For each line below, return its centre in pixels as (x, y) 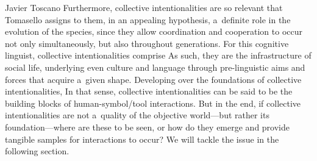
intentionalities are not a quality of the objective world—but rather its (137, 115)
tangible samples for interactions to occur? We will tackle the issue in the (142, 139)
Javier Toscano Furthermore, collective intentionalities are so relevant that (144, 7)
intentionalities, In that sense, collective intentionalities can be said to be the (149, 91)
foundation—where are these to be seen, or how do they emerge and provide (147, 127)
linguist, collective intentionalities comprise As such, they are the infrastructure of (158, 55)
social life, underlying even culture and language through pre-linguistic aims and (155, 67)
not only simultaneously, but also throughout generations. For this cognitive (147, 43)
